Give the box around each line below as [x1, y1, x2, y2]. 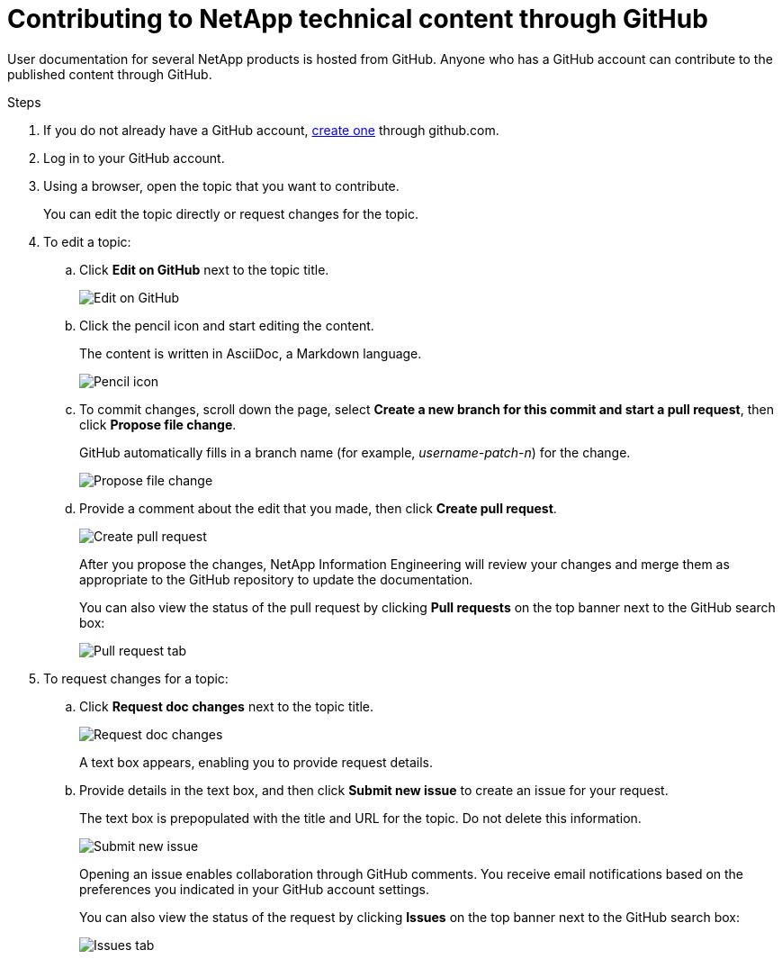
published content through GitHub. [7, 66, 212, 82]
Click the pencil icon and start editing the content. [79, 317, 374, 333]
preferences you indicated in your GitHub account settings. [79, 881, 429, 897]
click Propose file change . [79, 416, 237, 432]
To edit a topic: [43, 233, 131, 249]
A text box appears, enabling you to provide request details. [79, 754, 434, 770]
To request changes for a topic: [43, 670, 229, 686]
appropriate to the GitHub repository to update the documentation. [79, 571, 473, 587]
